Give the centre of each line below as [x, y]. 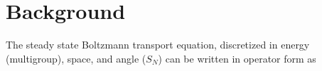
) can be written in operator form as [237, 58]
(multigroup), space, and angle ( [76, 58]
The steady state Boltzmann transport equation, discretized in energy [158, 45]
